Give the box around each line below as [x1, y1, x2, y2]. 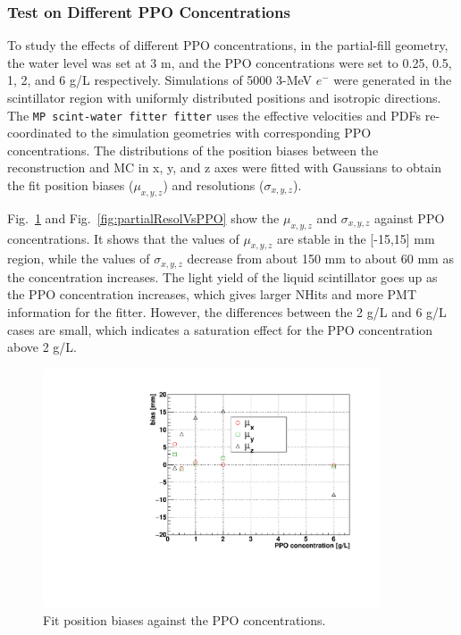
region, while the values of [7, 249, 150, 268]
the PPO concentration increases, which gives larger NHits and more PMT [7, 285, 417, 304]
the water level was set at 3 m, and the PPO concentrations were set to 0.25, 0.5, [7, 53, 452, 71]
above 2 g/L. [7, 338, 77, 356]
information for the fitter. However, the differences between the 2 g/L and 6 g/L [7, 303, 447, 322]
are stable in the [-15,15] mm [277, 229, 435, 247]
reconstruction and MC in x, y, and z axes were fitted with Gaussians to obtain [7, 158, 441, 177]
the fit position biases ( [7, 176, 134, 195]
